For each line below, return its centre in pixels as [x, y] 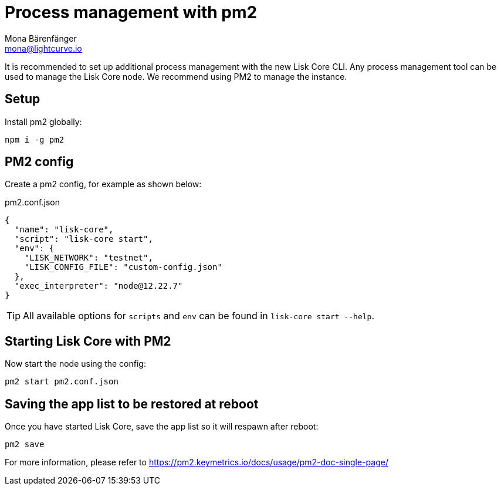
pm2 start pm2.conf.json [62, 382]
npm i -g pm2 [35, 139]
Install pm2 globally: [43, 121]
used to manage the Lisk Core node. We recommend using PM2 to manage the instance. [176, 76]
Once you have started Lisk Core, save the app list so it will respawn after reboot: [162, 427]
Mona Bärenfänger [41, 38]
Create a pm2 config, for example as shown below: [103, 184]
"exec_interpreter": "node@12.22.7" [99, 286]
